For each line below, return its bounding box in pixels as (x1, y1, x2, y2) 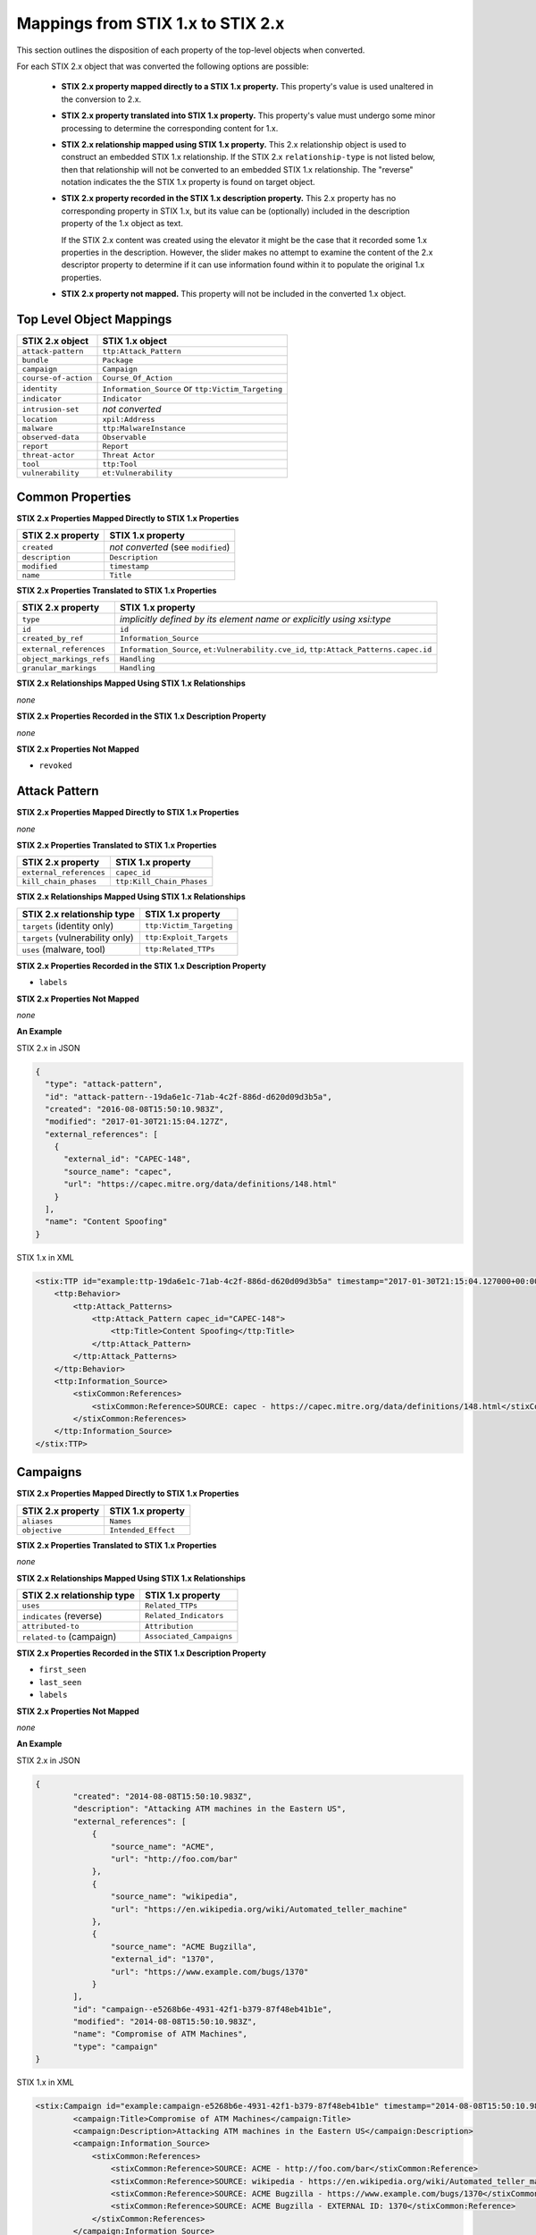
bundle (21, 356, 49, 366)
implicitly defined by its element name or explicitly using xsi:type (119, 613, 392, 626)
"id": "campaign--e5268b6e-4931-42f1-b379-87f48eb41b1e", (72, 2003, 332, 2014)
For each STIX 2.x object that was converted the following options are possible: (16, 61, 309, 72)
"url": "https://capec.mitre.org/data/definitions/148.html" (63, 1179, 338, 1189)
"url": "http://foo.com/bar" (110, 1854, 239, 1864)
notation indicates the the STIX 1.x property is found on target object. (61, 177, 316, 188)
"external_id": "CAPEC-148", (63, 1154, 191, 1164)
